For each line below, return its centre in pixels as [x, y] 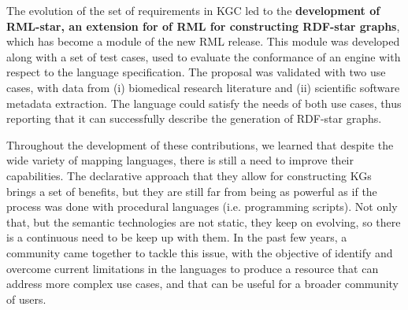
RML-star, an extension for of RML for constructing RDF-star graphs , [203, 26]
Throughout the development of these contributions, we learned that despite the [200, 144]
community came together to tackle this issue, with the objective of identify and [200, 252]
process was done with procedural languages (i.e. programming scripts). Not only [202, 207]
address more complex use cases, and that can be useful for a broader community [203, 284]
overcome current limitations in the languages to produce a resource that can [193, 268]
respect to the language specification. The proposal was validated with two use [196, 72]
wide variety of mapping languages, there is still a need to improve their [180, 160]
